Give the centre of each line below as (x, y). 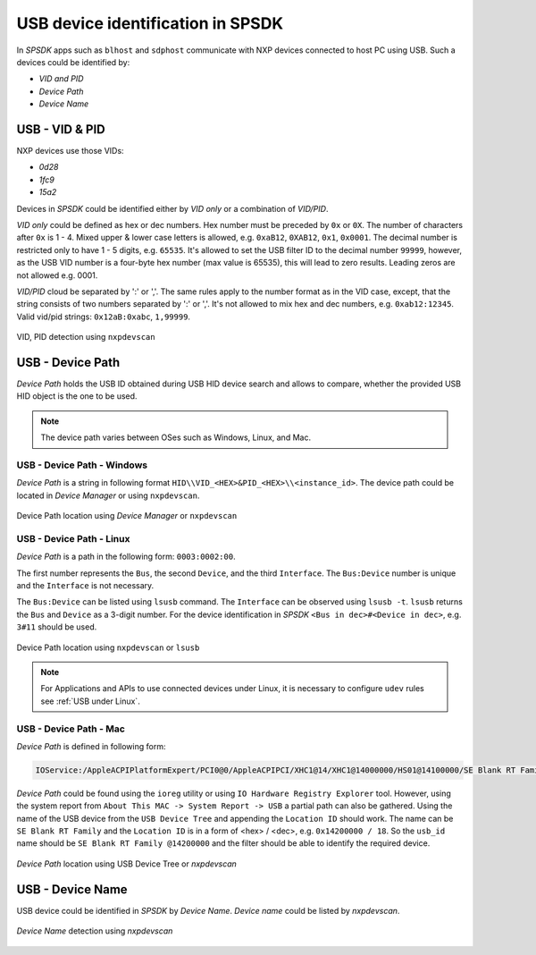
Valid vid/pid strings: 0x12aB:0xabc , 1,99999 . (104, 317)
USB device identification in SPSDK (150, 23)
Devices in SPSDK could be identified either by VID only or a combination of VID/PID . (172, 208)
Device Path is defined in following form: (91, 746)
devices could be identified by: (73, 62)
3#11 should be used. (57, 627)
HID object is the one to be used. (77, 396)
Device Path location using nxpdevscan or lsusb (108, 647)
